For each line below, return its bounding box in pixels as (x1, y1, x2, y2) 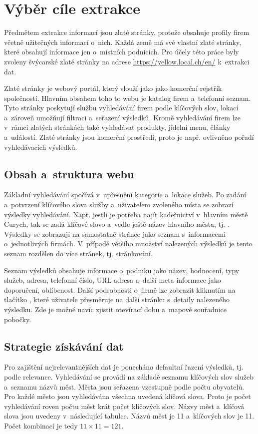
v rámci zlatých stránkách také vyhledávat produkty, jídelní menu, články (4, 122, 231, 132)
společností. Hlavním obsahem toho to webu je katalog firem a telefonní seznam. (4, 92, 251, 103)
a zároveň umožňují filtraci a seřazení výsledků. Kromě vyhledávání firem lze (4, 112, 241, 122)
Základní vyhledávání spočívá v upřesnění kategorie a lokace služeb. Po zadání (4, 189, 247, 200)
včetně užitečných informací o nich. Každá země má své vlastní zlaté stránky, (4, 36, 242, 47)
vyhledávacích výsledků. (4, 141, 77, 152)
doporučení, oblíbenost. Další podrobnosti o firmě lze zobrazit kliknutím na (4, 284, 236, 295)
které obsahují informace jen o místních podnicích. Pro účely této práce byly (4, 46, 239, 57)
